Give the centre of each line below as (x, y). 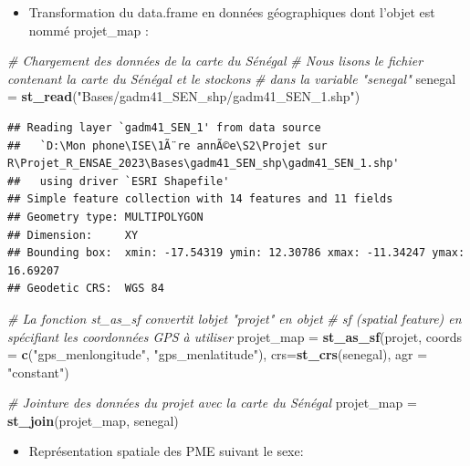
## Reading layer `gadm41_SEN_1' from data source (164, 127)
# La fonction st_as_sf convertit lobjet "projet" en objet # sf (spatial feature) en (235, 318)
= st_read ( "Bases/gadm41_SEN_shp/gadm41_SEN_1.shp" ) (184, 96)
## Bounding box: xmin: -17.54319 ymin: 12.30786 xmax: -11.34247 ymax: (236, 253)
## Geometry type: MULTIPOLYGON (105, 217)
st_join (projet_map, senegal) (93, 420)
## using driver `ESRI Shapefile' (119, 181)
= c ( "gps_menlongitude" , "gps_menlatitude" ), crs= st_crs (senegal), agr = (218, 354)
